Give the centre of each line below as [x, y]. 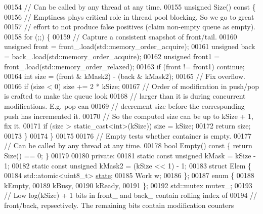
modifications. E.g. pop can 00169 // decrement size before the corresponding [124, 105]
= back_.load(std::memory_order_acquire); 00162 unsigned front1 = [112, 56]
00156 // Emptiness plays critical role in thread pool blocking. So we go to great [129, 16]
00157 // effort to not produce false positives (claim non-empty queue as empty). [130, 27]
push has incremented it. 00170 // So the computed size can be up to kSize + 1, [129, 116]
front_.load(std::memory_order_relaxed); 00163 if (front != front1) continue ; [124, 66]
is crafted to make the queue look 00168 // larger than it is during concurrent [125, 96]
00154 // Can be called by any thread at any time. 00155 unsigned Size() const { [130, 7]
